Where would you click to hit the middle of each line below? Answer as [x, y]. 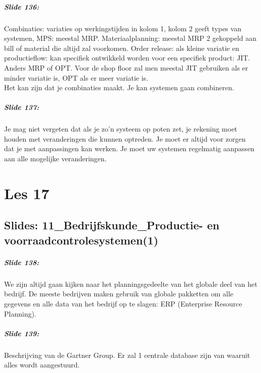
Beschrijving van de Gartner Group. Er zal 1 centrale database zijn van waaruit [127, 355]
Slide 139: [22, 333]
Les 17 [27, 193]
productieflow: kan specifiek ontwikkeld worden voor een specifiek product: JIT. [127, 58]
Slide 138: [22, 262]
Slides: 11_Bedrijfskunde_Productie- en [112, 225]
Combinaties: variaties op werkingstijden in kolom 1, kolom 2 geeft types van [123, 28]
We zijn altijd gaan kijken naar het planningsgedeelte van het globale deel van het [131, 284]
